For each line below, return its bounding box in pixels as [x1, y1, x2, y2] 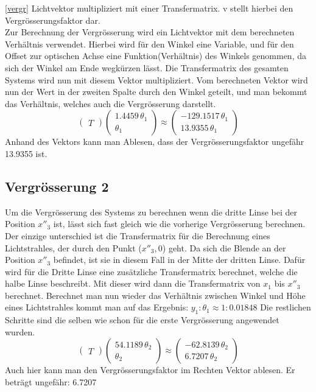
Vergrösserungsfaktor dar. [5, 13, 100, 26]
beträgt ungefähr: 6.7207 [5, 376, 97, 388]
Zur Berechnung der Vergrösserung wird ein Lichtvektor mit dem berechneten [5, 26, 295, 38]
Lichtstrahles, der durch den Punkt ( [5, 241, 142, 254]
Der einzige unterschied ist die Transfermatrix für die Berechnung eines [5, 229, 270, 242]
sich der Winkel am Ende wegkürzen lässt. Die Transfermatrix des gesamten [5, 61, 289, 74]
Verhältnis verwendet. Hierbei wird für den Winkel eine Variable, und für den [5, 37, 294, 50]
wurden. [5, 325, 35, 338]
